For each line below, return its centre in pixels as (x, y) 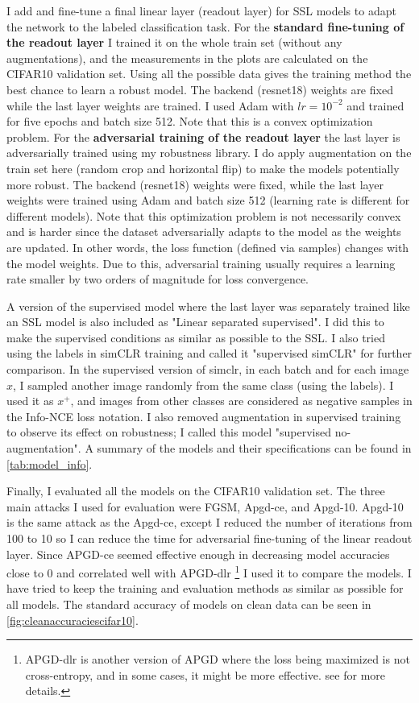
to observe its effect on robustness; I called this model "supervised (169, 432)
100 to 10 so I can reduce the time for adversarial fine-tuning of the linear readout (209, 538)
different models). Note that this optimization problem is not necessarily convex (204, 215)
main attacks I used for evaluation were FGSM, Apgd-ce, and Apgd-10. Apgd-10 (205, 506)
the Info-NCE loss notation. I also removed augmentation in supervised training (204, 416)
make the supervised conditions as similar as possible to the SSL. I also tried (196, 337)
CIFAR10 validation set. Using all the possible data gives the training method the (209, 74)
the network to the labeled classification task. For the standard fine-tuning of (205, 26)
